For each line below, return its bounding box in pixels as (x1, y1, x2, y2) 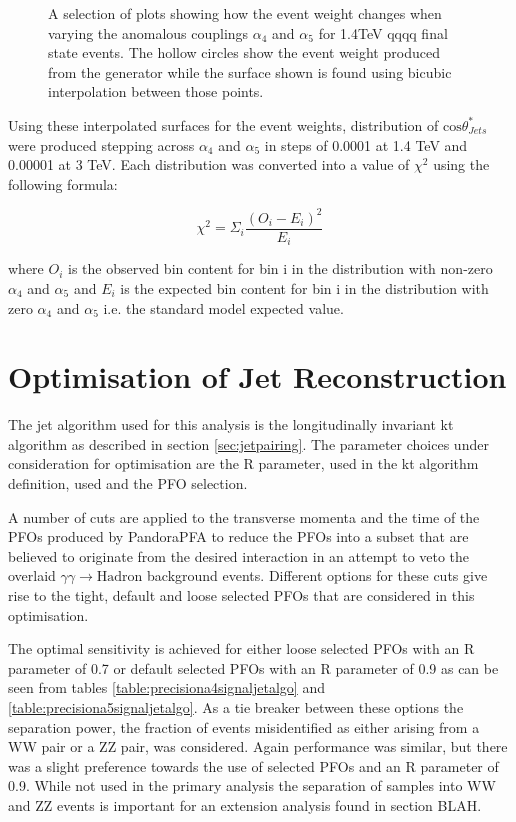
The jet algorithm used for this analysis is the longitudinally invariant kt (8, 414, 454, 435)
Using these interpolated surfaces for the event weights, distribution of (8, 114, 439, 135)
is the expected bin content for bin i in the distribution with (120, 277, 489, 298)
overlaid (8, 565, 56, 586)
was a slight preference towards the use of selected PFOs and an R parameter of (8, 755, 499, 776)
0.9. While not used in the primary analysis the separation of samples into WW (8, 775, 496, 796)
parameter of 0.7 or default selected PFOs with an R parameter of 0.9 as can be (8, 657, 499, 678)
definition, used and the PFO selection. (8, 473, 248, 494)
